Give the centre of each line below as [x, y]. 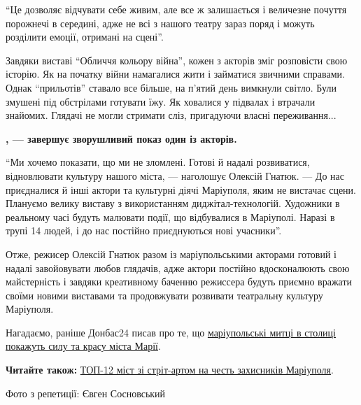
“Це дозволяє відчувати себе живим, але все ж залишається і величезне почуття [176, 9]
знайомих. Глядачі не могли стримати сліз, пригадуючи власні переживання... [171, 115]
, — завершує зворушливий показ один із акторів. [121, 138]
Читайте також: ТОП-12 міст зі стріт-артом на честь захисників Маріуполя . [170, 370]
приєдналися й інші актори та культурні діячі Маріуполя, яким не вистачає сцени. [181, 189]
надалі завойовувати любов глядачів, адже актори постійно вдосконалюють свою [178, 268]
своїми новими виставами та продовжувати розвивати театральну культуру [164, 295]
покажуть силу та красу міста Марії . [83, 346]
